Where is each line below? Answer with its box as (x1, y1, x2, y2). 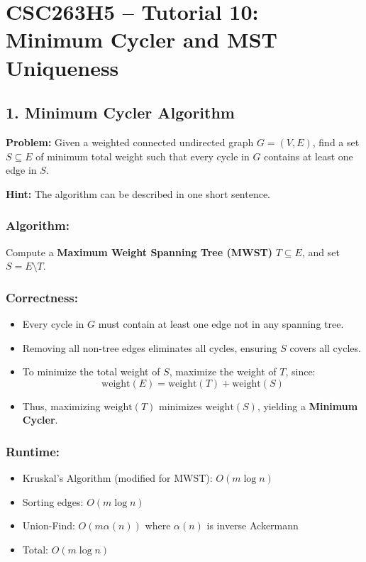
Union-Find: (22, 518, 75, 533)
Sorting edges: (22, 494, 84, 509)
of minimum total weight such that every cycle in (35, 148, 250, 163)
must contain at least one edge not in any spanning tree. (98, 316, 344, 331)
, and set (301, 244, 340, 259)
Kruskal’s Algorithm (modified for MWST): (22, 470, 213, 485)
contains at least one (264, 148, 353, 163)
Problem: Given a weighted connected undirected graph (6, 134, 254, 149)
